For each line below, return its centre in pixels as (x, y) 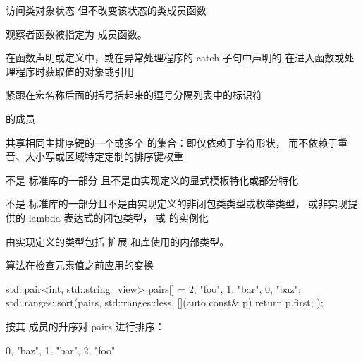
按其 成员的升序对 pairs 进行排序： (85, 326)
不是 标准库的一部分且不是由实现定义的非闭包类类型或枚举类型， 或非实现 (177, 204)
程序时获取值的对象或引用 (74, 71)
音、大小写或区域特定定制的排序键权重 (94, 156)
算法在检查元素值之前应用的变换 (80, 265)
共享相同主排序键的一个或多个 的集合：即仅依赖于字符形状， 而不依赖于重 (177, 142)
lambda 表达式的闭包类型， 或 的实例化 (118, 217)
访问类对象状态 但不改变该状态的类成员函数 (106, 10)
